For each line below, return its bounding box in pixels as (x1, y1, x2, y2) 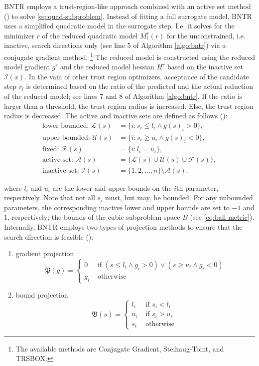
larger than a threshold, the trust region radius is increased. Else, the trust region (4, 100, 254, 111)
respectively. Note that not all (4, 192, 95, 203)
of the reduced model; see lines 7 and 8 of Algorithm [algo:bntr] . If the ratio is (4, 91, 243, 101)
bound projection (15, 290, 68, 300)
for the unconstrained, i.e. (167, 30, 246, 40)
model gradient (4, 61, 50, 72)
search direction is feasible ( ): (4, 231, 94, 242)
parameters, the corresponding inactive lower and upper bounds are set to (4, 202, 230, 212)
